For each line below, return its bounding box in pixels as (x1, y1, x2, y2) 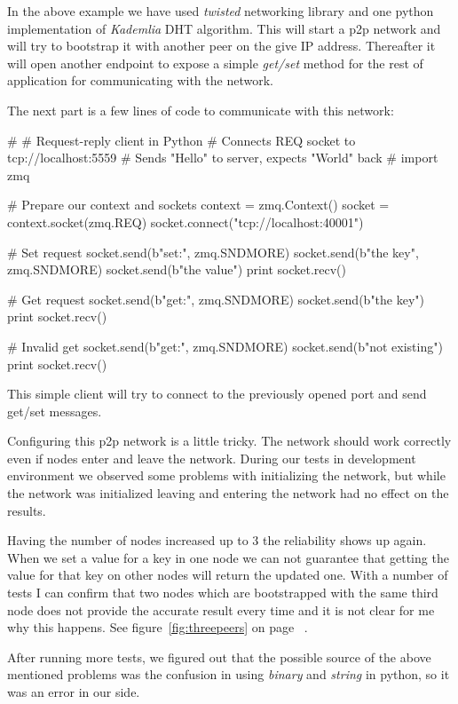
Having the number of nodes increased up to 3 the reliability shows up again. (7, 531, 427, 550)
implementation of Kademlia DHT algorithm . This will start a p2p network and (7, 19, 441, 37)
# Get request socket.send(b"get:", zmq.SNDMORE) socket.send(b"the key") (7, 289, 425, 308)
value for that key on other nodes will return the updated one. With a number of (7, 566, 448, 584)
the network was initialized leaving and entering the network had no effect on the (7, 484, 449, 502)
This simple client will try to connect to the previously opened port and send (7, 384, 427, 403)
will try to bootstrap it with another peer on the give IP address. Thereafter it (7, 36, 436, 55)
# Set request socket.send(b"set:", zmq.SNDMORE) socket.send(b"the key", (7, 242, 419, 261)
